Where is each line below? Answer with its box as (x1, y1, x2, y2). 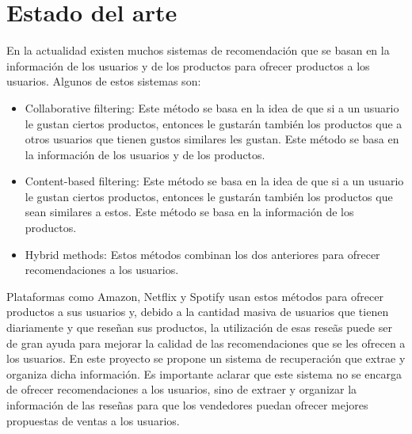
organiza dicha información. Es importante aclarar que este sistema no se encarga (6, 365, 402, 382)
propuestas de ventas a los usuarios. (6, 412, 180, 428)
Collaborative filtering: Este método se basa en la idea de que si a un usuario (25, 99, 399, 116)
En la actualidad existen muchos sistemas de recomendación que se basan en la (6, 42, 390, 59)
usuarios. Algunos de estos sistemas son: (6, 73, 201, 89)
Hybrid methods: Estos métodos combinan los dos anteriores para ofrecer (25, 246, 380, 262)
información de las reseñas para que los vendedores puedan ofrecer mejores (6, 397, 368, 413)
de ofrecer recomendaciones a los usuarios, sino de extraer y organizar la (6, 381, 357, 398)
